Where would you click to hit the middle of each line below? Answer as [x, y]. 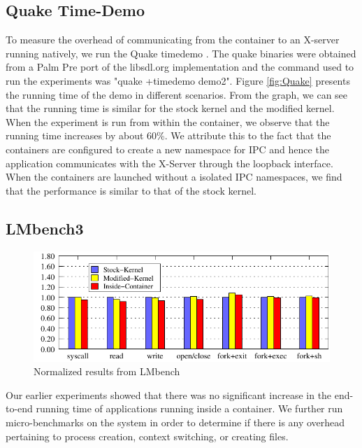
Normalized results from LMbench [107, 371]
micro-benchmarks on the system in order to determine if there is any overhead [175, 422]
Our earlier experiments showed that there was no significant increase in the [169, 394]
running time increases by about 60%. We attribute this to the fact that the [168, 135]
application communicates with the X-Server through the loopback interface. [169, 163]
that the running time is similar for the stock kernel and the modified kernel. [170, 108]
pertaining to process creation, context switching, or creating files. [147, 436]
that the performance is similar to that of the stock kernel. [131, 190]
